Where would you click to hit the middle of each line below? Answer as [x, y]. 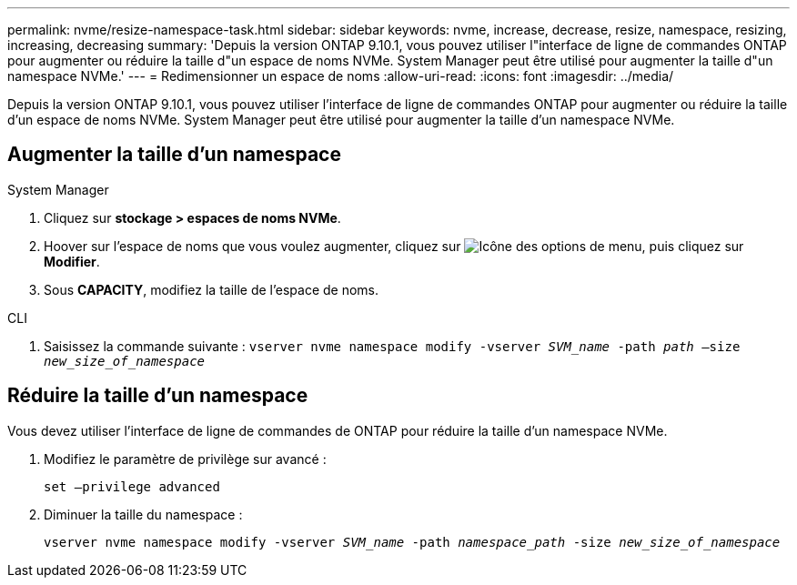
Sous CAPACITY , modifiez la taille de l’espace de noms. [212, 289]
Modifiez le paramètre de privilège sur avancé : [185, 459]
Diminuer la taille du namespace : [143, 514]
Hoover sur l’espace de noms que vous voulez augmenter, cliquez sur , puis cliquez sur [394, 246]
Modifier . [72, 261]
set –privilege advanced [132, 486]
